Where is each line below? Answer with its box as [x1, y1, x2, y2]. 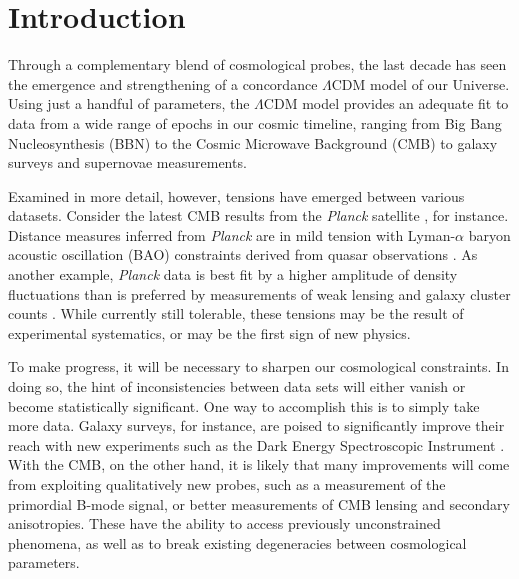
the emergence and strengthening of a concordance [8, 73, 318, 94]
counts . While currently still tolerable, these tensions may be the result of [8, 303, 464, 324]
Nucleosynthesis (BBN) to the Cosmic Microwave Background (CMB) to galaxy [8, 132, 498, 153]
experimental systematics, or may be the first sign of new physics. [8, 322, 411, 343]
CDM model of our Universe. [331, 73, 510, 94]
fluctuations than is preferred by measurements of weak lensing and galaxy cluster [8, 283, 511, 304]
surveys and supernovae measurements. [8, 152, 247, 173]
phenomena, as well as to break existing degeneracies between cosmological [8, 532, 467, 553]
